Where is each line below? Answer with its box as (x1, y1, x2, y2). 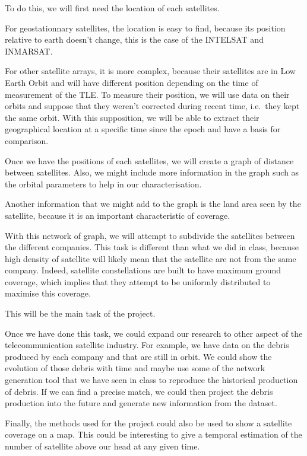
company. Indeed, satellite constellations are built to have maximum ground (5, 264, 281, 276)
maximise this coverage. (5, 287, 91, 299)
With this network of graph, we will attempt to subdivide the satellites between (5, 229, 295, 241)
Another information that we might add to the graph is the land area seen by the (5, 197, 301, 210)
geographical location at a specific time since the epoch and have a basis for (5, 123, 281, 135)
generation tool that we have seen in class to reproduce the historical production (5, 374, 298, 386)
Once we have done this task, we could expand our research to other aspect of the (5, 327, 303, 339)
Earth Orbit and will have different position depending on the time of (5, 76, 258, 88)
